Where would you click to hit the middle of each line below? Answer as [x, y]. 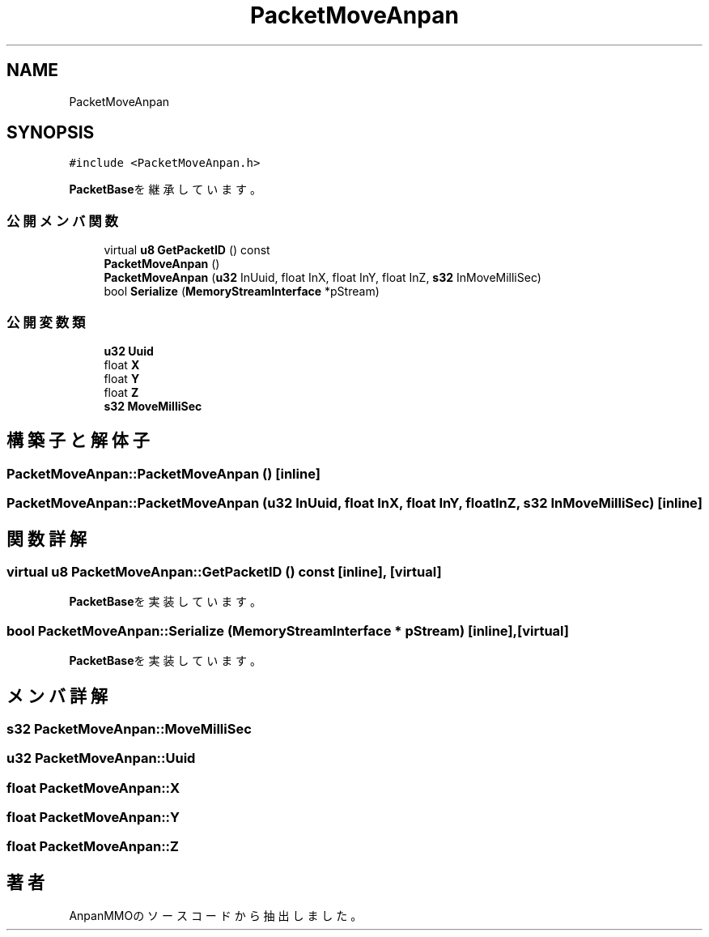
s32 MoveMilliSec [153, 406]
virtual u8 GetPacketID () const [187, 250]
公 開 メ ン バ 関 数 [62, 221]
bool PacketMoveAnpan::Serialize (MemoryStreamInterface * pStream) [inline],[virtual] [288, 630]
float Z [121, 392]
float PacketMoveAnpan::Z [93, 847]
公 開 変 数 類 [46, 322]
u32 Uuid [129, 351]
